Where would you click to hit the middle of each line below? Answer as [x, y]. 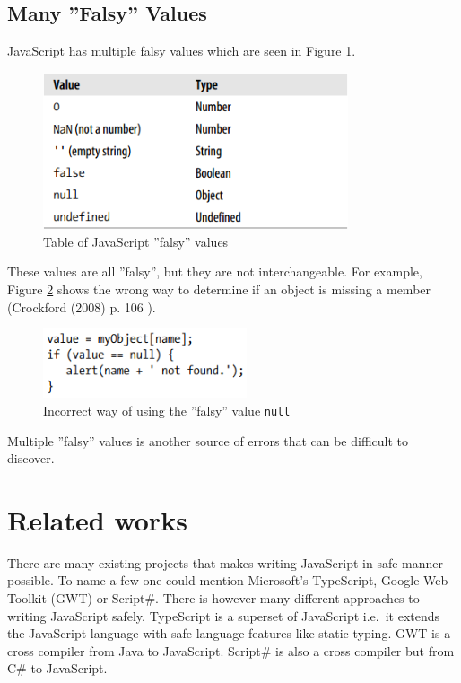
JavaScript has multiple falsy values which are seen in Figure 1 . [182, 51]
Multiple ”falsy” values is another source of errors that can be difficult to [208, 440]
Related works [97, 519]
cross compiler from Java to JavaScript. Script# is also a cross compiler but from [231, 650]
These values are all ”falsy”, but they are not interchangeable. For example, [215, 271]
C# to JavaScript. [57, 668]
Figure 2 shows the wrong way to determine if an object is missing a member [219, 289]
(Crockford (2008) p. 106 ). [82, 306]
